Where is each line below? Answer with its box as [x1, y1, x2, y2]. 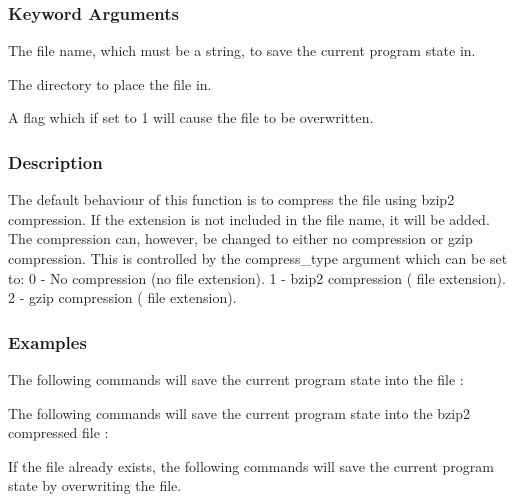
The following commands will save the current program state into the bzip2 [8, 402, 470, 423]
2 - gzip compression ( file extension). [8, 287, 237, 308]
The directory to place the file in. [8, 73, 212, 94]
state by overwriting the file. [8, 475, 182, 496]
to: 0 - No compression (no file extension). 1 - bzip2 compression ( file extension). [8, 267, 506, 288]
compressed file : [8, 422, 109, 443]
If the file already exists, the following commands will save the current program [8, 455, 494, 476]
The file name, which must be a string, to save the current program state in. [8, 40, 476, 61]
